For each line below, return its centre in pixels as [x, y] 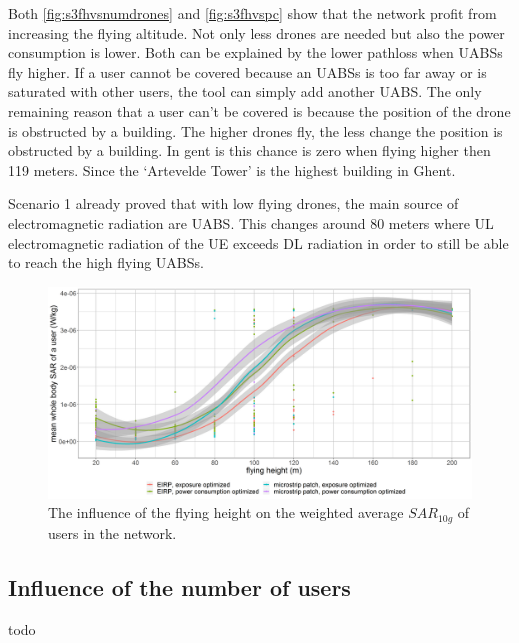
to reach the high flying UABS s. [106, 262]
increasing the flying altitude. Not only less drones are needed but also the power [256, 32]
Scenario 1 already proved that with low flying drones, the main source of [233, 203]
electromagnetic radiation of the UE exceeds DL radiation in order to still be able [258, 242]
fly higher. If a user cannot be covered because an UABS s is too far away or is [247, 71]
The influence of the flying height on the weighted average [226, 512]
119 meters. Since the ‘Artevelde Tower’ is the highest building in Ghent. [232, 169]
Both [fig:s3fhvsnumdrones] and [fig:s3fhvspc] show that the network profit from [252, 13]
